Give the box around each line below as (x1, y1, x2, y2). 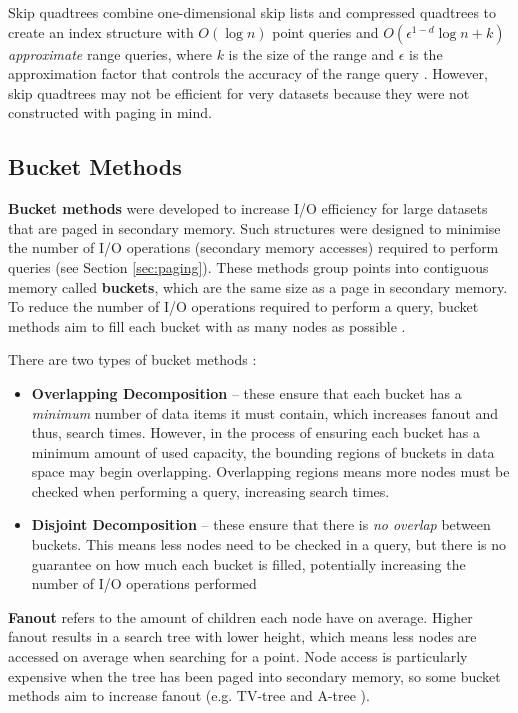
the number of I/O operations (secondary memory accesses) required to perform (8, 237, 499, 258)
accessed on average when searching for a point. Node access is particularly (8, 646, 468, 667)
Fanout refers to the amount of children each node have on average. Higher (8, 606, 473, 627)
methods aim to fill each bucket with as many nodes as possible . (8, 315, 406, 336)
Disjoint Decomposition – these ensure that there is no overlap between (31, 514, 491, 535)
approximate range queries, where (8, 43, 212, 64)
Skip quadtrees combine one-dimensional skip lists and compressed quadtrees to (8, 2, 497, 22)
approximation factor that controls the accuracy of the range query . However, (8, 63, 488, 84)
